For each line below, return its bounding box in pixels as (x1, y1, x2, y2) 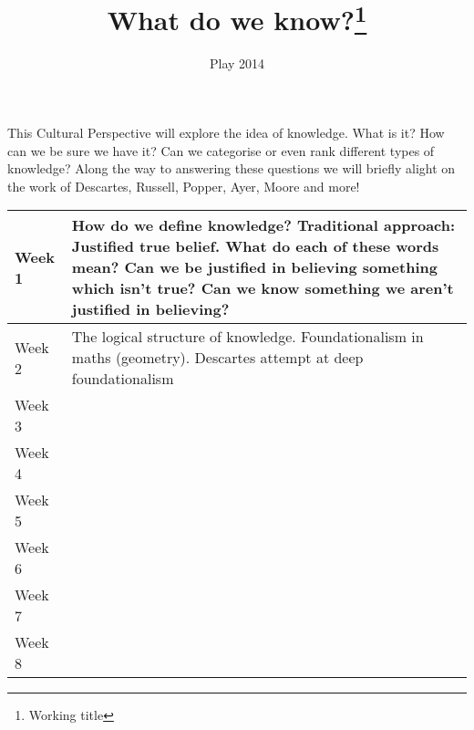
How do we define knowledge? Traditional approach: (71, 214, 456, 236)
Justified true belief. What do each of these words (71, 235, 439, 257)
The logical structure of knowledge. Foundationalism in (71, 326, 424, 348)
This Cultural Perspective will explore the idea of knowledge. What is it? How (7, 123, 445, 142)
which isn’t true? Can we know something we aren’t (71, 277, 454, 299)
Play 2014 (209, 54, 265, 73)
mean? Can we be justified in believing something (71, 256, 438, 278)
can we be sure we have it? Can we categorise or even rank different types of (7, 141, 435, 160)
